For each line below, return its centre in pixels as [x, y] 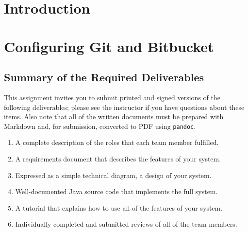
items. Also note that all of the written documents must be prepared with [114, 116]
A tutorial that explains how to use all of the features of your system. [119, 207]
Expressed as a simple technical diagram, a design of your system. [113, 175]
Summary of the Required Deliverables [104, 77]
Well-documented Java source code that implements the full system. [116, 191]
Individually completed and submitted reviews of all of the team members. [126, 224]
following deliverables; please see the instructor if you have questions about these [124, 107]
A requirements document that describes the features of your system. [118, 158]
